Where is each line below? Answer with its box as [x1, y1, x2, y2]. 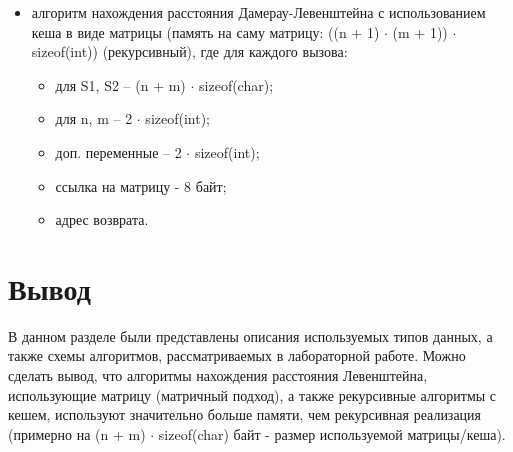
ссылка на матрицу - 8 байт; [55, 175, 227, 196]
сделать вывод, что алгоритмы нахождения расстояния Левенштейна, [8, 365, 428, 386]
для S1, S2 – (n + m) [55, 74, 186, 95]
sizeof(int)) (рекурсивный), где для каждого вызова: [31, 41, 348, 62]
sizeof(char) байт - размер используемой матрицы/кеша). [158, 423, 506, 444]
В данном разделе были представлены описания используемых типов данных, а [8, 325, 493, 346]
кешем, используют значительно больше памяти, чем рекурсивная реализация [8, 404, 482, 425]
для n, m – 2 [55, 108, 133, 129]
